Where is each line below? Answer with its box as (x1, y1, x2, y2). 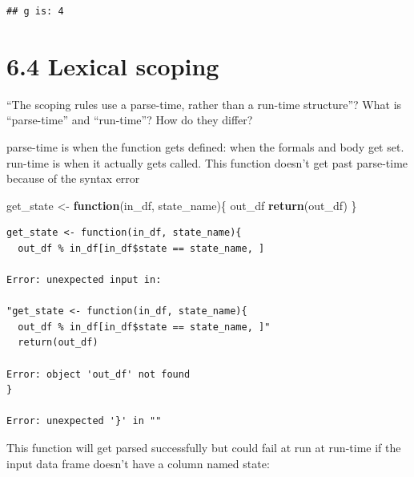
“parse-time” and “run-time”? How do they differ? (6, 111, 253, 128)
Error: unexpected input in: (6, 274, 162, 286)
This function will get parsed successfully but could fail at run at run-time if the (6, 439, 401, 455)
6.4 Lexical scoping (6, 49, 219, 82)
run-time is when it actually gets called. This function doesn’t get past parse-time (6, 154, 408, 171)
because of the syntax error (6, 170, 140, 187)
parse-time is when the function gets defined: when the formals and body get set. (6, 138, 404, 155)
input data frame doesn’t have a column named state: (6, 455, 270, 471)
